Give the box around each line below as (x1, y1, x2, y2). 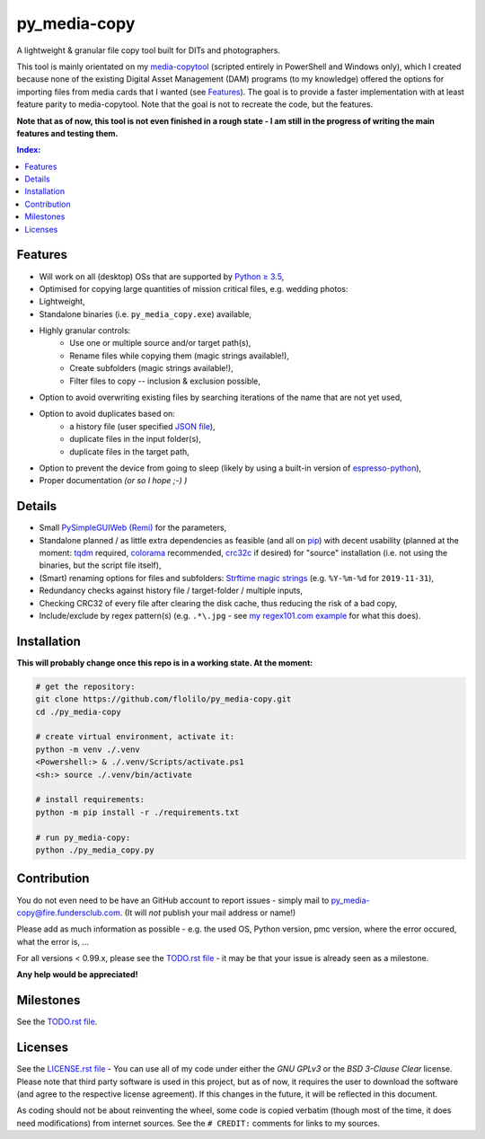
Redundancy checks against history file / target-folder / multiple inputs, (39, 585, 303, 596)
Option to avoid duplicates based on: (39, 409, 175, 419)
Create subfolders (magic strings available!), (69, 363, 234, 374)
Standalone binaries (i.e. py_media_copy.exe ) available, (39, 308, 251, 319)
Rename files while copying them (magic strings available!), (69, 350, 289, 361)
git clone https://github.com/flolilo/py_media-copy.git (35, 694, 292, 704)
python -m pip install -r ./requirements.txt (35, 807, 240, 817)
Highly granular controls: (39, 325, 131, 336)
